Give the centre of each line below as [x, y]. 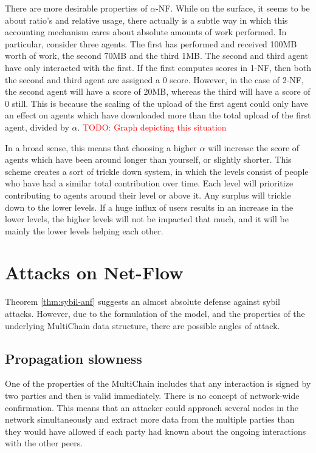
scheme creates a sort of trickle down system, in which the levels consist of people [157, 171]
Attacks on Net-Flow [94, 272]
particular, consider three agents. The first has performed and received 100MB [151, 43]
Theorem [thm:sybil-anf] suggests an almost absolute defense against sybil [143, 301]
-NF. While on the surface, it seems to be [233, 8]
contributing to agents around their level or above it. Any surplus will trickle [148, 195]
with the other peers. [44, 443]
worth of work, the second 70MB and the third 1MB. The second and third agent [156, 56]
